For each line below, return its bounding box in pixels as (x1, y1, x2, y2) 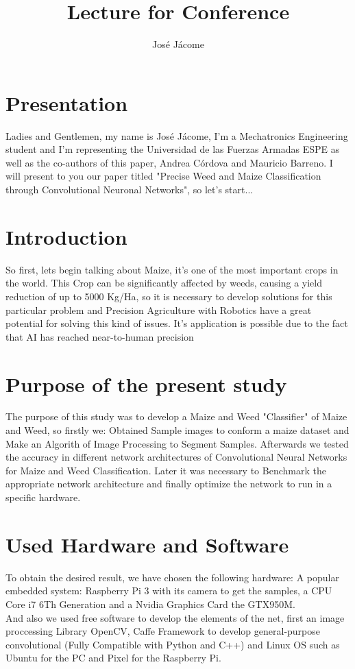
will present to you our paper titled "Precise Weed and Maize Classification (5, 169, 321, 183)
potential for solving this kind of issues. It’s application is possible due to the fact (5, 316, 348, 330)
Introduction (5, 222, 127, 250)
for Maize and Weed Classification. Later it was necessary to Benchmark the (5, 463, 326, 477)
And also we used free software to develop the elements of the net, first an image (5, 610, 345, 624)
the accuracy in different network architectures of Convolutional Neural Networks (5, 450, 347, 464)
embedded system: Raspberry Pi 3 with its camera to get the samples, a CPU (5, 583, 332, 598)
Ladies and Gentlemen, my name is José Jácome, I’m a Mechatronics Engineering (5, 128, 348, 143)
